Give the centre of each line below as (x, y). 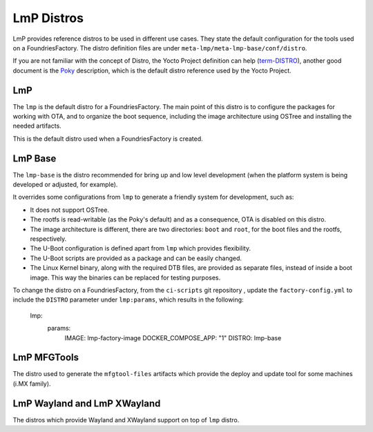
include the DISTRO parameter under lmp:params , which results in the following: (128, 300)
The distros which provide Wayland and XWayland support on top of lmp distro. (126, 420)
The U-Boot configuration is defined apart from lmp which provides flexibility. (141, 248)
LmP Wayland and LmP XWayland (87, 403)
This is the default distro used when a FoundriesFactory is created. (108, 139)
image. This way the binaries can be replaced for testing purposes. (125, 277)
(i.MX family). (32, 384)
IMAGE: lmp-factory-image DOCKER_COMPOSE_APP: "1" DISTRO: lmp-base (173, 337)
